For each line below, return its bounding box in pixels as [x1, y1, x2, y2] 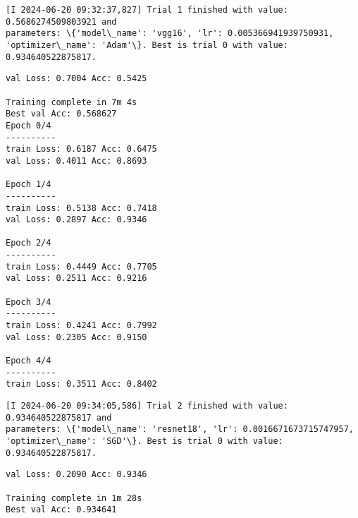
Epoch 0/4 [6, 120, 51, 131]
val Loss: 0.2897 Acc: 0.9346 [6, 215, 147, 225]
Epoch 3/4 [6, 296, 51, 307]
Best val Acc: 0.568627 [6, 109, 117, 119]
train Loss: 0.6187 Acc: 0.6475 [6, 144, 157, 155]
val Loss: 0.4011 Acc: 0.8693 [6, 155, 147, 166]
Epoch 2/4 [6, 238, 51, 248]
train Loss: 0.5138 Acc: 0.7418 [6, 203, 157, 213]
